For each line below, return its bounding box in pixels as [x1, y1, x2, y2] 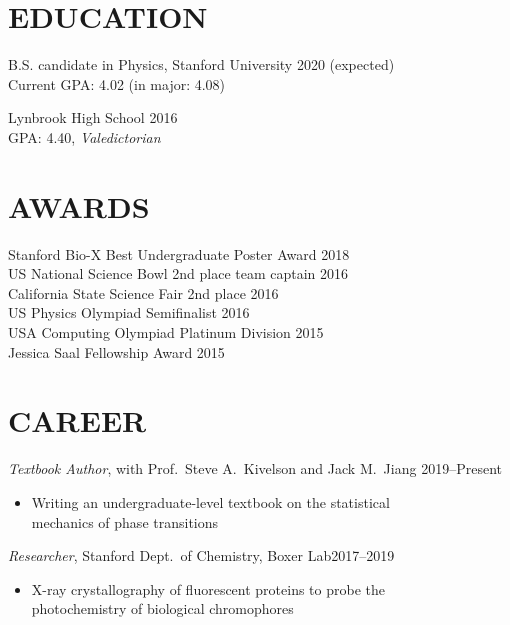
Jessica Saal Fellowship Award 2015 [8, 341, 225, 362]
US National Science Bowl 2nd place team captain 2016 [8, 263, 349, 284]
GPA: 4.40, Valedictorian [8, 126, 161, 147]
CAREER [8, 400, 147, 441]
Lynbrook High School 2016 [8, 107, 178, 128]
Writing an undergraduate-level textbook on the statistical [31, 491, 390, 512]
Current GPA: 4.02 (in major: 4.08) [8, 73, 226, 94]
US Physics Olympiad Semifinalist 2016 [8, 302, 250, 323]
